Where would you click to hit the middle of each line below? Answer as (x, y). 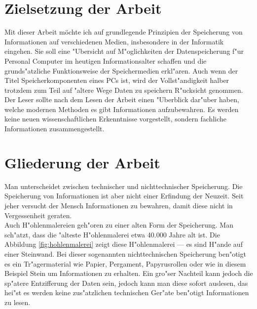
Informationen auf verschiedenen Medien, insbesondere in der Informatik (114, 41)
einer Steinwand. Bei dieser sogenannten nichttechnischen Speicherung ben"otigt (125, 253)
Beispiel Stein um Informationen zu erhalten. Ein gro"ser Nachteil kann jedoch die (129, 273)
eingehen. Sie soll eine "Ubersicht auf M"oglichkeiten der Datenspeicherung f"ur (124, 51)
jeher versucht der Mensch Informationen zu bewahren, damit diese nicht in (119, 205)
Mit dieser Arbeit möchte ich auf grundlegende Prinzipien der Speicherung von (124, 32)
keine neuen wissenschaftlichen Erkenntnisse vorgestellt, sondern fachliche (116, 119)
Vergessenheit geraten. (38, 215)
